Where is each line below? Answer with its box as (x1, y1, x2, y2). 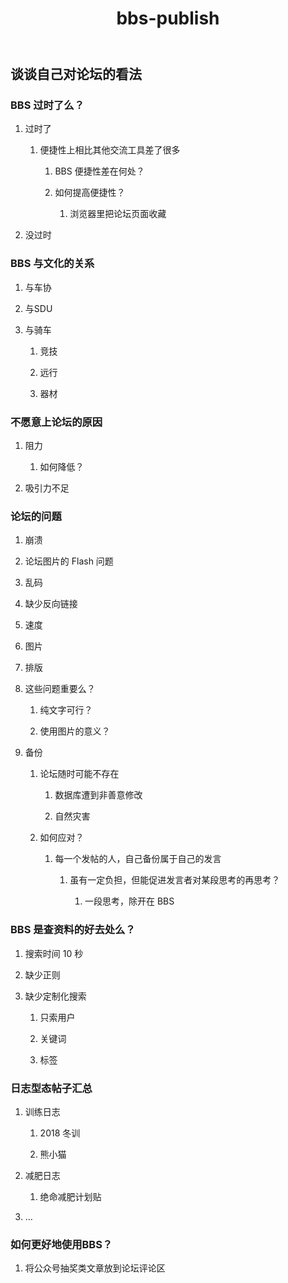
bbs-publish (116, 7, 220, 30)
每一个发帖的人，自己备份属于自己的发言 (54, 853, 222, 865)
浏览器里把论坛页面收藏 (69, 208, 167, 220)
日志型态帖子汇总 (10, 1081, 93, 1095)
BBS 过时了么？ (10, 98, 85, 112)
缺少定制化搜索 (24, 990, 87, 1002)
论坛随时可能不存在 (39, 768, 120, 780)
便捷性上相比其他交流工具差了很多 (39, 144, 181, 156)
